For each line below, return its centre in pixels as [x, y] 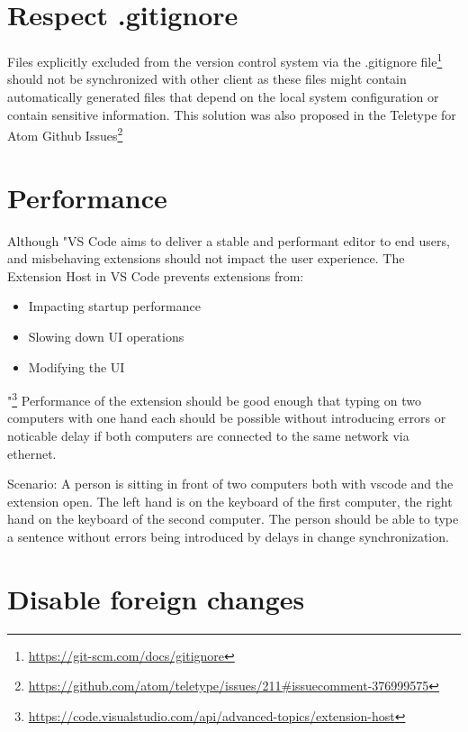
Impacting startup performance [114, 306]
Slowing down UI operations [106, 336]
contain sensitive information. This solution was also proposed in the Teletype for [232, 114]
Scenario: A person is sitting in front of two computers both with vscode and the [230, 484]
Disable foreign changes [156, 598]
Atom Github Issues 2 [65, 134]
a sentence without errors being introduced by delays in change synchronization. [228, 536]
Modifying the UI [76, 366]
